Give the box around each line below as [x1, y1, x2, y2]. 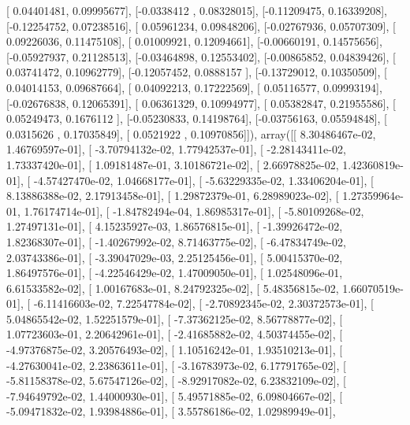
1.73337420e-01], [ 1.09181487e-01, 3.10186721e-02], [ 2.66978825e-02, [6, 156, 339, 172]
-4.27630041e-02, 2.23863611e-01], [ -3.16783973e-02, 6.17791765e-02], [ [6, 357, 346, 373]
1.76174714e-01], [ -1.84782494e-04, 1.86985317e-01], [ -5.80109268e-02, [24, 202, 364, 219]
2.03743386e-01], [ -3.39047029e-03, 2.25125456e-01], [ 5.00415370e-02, [6, 249, 343, 265]
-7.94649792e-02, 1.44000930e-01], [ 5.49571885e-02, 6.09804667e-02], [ [6, 387, 343, 404]
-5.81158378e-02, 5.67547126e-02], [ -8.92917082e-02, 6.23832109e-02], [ [6, 372, 346, 389]
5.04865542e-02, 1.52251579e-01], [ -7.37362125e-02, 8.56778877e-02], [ [6, 310, 343, 327]
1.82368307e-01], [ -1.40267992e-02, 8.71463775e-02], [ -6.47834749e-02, [6, 233, 346, 249]
